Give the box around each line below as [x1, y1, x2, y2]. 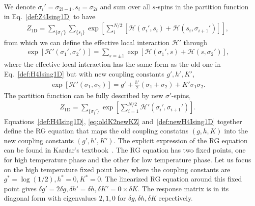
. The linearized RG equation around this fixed [101, 174, 242, 184]
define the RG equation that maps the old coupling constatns [4, 126, 189, 136]
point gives [4, 183, 37, 193]
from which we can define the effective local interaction [4, 37, 170, 47]
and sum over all [100, 1, 150, 11]
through [183, 37, 207, 47]
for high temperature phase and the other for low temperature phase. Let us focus [4, 154, 251, 165]
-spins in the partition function [155, 1, 249, 11]
